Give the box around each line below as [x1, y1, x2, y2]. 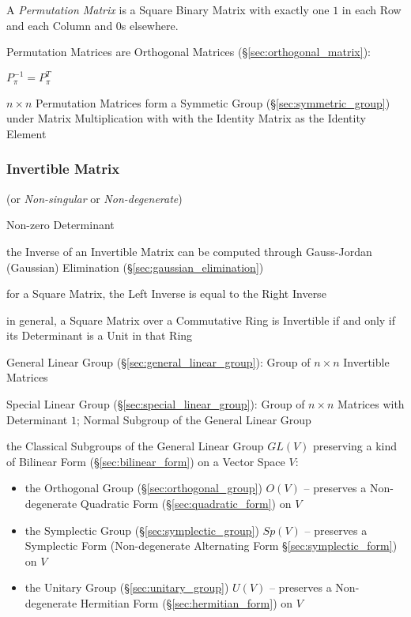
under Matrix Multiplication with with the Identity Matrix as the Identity [6, 110, 366, 126]
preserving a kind [313, 438, 398, 454]
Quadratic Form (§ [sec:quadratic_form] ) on [80, 495, 292, 512]
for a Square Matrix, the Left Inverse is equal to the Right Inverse [6, 285, 326, 302]
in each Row [341, 2, 402, 17]
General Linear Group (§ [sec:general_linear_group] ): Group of [6, 353, 311, 370]
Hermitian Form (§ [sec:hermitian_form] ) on [80, 595, 293, 611]
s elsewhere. [121, 17, 179, 33]
